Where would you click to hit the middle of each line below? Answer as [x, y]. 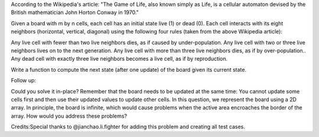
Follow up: [24, 81]
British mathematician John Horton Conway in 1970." [75, 12]
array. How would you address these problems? [69, 116]
